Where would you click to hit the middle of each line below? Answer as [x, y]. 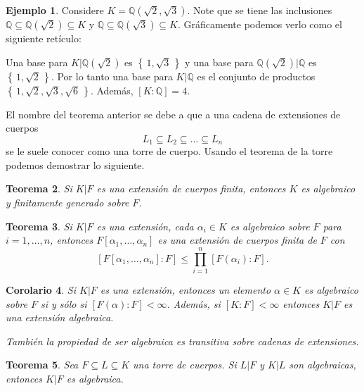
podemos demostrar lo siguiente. [75, 165]
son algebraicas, [323, 365]
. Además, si [194, 303]
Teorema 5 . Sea [42, 365]
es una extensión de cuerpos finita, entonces [191, 188]
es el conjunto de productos [256, 76]
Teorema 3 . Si [39, 226]
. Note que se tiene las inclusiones [260, 10]
